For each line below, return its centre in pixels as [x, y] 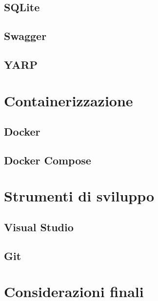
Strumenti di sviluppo [79, 196]
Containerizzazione [69, 100]
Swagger [25, 36]
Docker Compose [48, 160]
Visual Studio [39, 227]
